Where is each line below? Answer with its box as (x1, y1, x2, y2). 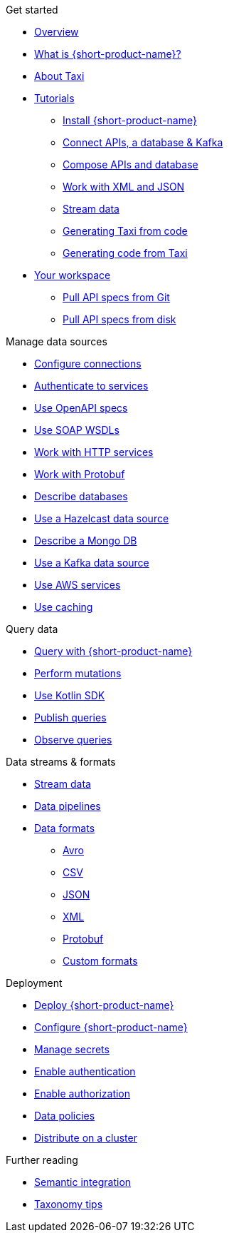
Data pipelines (34, 800, 101, 812)
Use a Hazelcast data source (34, 512, 169, 524)
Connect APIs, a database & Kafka (63, 136, 223, 148)
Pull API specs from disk (63, 313, 176, 325)
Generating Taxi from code (63, 225, 188, 237)
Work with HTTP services (34, 446, 154, 458)
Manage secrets (34, 1043, 110, 1055)
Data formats (34, 822, 95, 834)
